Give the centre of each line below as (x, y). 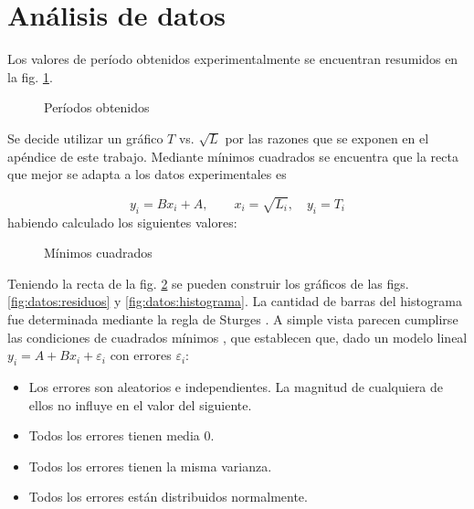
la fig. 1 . (30, 76)
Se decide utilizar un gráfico (85, 138)
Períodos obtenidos (97, 107)
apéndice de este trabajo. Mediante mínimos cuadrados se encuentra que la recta (233, 156)
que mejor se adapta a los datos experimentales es (147, 174)
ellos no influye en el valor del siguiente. (140, 404)
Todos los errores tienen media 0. (121, 435)
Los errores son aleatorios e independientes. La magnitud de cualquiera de (236, 387)
